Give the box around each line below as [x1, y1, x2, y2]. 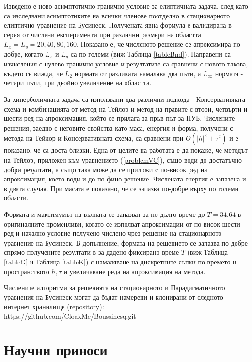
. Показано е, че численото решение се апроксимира [77, 39, 231, 49]
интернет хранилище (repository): [4, 301, 104, 312]
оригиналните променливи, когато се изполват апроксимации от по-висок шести [4, 218, 240, 229]
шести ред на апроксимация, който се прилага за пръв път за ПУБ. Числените [4, 113, 235, 123]
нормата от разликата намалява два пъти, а [74, 68, 201, 78]
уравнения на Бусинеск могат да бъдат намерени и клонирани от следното [4, 292, 223, 302]
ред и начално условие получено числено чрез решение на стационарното [4, 228, 222, 238]
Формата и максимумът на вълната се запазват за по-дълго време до [4, 209, 205, 219]
